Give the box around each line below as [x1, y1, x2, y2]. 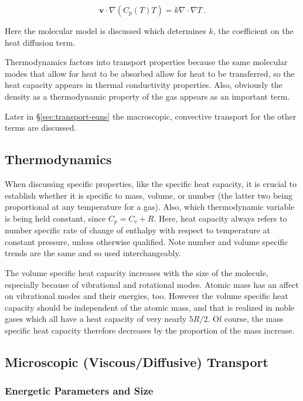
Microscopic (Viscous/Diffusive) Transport [5, 352, 268, 371]
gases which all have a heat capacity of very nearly [5, 312, 187, 325]
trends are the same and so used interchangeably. [5, 247, 181, 259]
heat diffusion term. [5, 36, 76, 48]
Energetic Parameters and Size [5, 383, 154, 398]
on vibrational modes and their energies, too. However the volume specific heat [5, 290, 288, 302]
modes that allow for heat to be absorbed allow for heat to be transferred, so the [5, 67, 295, 79]
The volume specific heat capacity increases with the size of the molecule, [5, 266, 268, 278]
